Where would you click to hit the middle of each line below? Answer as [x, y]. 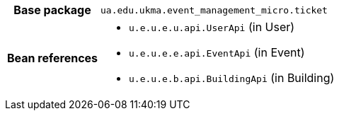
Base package [52, 10]
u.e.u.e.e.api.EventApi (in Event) [217, 52]
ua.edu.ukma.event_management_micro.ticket [214, 10]
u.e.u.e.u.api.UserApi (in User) [212, 27]
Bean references [53, 58]
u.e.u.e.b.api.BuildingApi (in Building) [232, 78]
